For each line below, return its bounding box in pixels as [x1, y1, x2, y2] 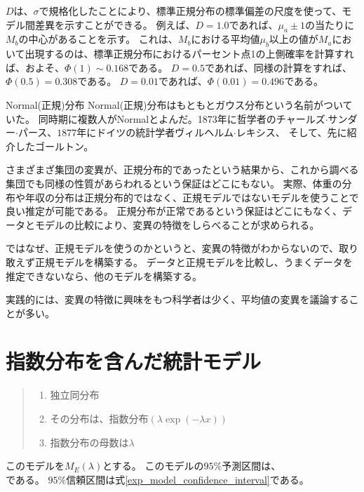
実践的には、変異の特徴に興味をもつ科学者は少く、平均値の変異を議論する [6, 292, 349, 307]
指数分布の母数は [50, 434, 129, 449]
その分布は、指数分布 [50, 411, 149, 425]
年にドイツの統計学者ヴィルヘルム [76, 125, 234, 140]
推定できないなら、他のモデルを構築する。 [6, 268, 202, 283]
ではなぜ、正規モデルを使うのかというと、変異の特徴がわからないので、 [6, 241, 339, 255]
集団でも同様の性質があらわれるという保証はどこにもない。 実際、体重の [6, 175, 342, 190]
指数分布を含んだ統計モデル [6, 347, 262, 375]
